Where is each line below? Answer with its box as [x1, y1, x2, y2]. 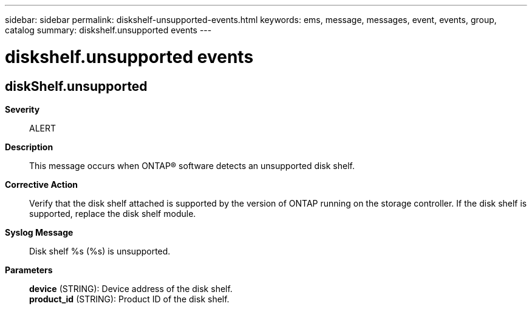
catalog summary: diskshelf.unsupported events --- [5, 25, 212, 35]
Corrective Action [5, 179, 78, 190]
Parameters [5, 264, 53, 275]
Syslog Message [5, 227, 73, 238]
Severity [5, 104, 40, 115]
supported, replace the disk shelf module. [29, 208, 196, 219]
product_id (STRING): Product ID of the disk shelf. [29, 293, 230, 304]
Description [5, 141, 53, 152]
